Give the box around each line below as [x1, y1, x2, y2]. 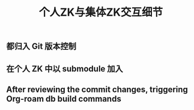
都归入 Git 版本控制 [6, 41, 77, 52]
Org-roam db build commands [6, 94, 121, 104]
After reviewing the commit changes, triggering [6, 84, 188, 94]
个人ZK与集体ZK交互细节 [38, 5, 163, 19]
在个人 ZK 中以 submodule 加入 [6, 64, 123, 74]
